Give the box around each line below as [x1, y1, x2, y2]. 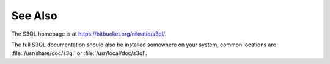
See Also [11, 9, 57, 22]
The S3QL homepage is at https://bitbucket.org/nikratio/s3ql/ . [11, 30, 167, 37]
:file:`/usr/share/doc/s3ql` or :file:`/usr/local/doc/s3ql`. [11, 50, 148, 57]
